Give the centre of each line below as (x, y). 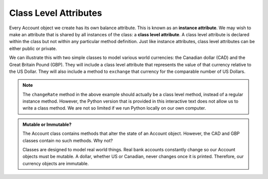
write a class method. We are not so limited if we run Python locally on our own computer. (114, 108)
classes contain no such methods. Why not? (68, 140)
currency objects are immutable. (56, 163)
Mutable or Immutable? (47, 124)
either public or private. (33, 48)
